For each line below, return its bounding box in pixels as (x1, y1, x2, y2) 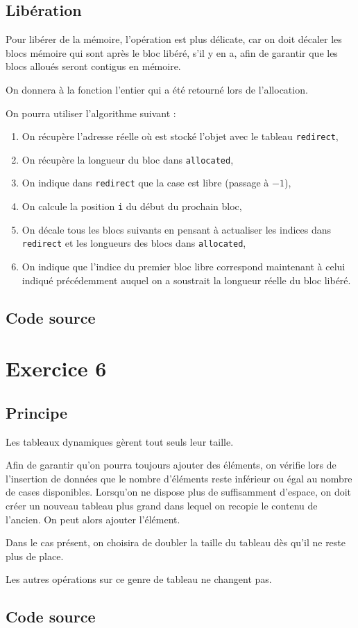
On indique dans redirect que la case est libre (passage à (22, 175, 269, 190)
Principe (6, 401, 68, 423)
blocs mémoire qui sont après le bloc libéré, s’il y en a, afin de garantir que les (6, 45, 338, 60)
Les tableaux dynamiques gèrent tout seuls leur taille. (6, 434, 234, 448)
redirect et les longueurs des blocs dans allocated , (22, 236, 246, 250)
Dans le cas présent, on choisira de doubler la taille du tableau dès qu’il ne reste (6, 535, 346, 550)
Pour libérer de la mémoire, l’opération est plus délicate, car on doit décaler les (6, 32, 342, 46)
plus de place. (6, 548, 64, 563)
